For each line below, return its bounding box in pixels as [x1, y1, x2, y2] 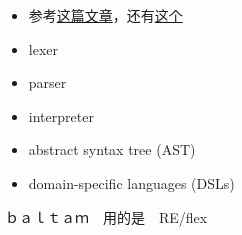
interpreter [28, 105, 94, 126]
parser [28, 72, 67, 93]
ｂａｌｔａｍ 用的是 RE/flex [5, 206, 208, 227]
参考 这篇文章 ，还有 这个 [28, 5, 183, 25]
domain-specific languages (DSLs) [28, 172, 235, 193]
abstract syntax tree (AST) [28, 139, 196, 160]
